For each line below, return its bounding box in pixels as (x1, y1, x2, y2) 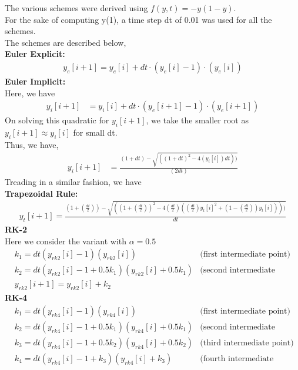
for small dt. (73, 126, 118, 139)
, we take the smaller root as (146, 114, 249, 126)
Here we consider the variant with (5, 234, 127, 247)
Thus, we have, (5, 138, 59, 150)
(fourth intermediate (200, 354, 274, 363)
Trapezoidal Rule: (5, 187, 78, 200)
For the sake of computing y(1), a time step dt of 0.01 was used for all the (5, 13, 272, 25)
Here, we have (5, 86, 55, 99)
